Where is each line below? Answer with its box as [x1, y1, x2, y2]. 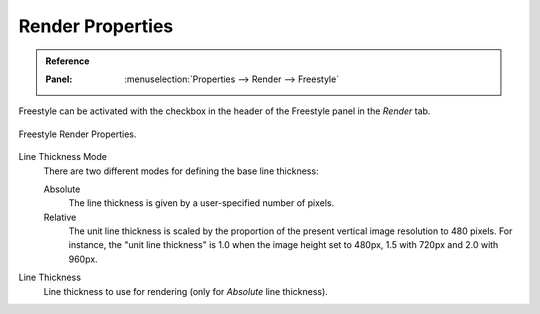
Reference [45, 55, 90, 67]
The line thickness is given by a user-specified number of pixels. [68, 197, 335, 209]
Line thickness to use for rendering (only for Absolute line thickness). [43, 285, 329, 297]
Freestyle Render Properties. [18, 128, 137, 140]
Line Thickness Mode [18, 151, 107, 163]
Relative [43, 211, 77, 223]
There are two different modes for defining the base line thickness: [43, 165, 319, 177]
